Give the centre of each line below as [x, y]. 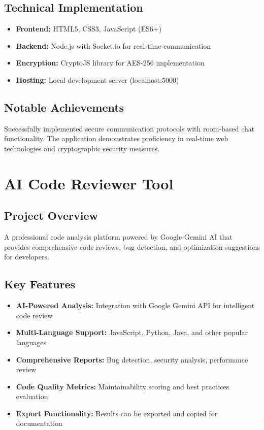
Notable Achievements [64, 107]
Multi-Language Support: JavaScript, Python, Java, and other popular [132, 332]
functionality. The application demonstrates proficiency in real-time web [116, 138]
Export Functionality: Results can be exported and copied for [117, 413]
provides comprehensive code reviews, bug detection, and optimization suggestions [132, 246]
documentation [39, 423]
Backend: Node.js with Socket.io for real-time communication [113, 45]
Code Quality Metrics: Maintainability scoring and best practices [123, 386]
